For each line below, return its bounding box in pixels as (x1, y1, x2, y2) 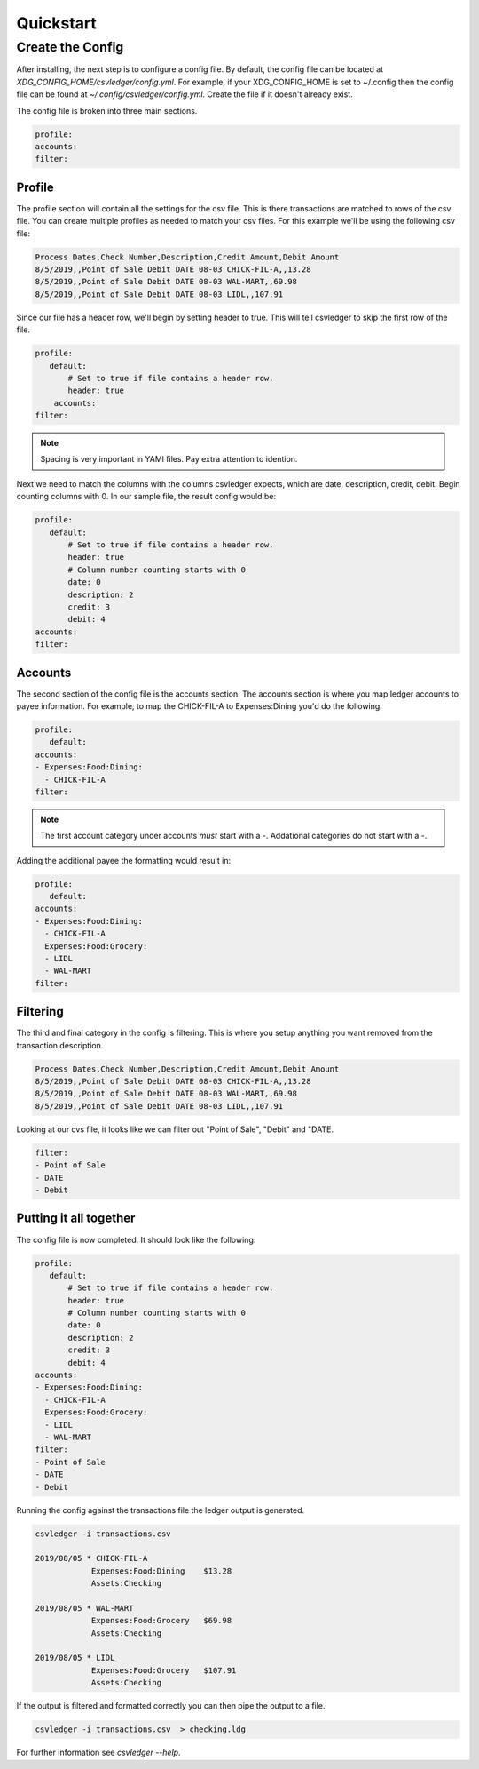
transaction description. (16, 1040, 104, 1050)
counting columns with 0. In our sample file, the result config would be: (16, 491, 277, 502)
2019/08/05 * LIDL (35, 1653, 115, 1663)
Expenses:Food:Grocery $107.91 (90, 1665, 237, 1675)
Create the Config (16, 39, 124, 55)
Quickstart (16, 13, 98, 33)
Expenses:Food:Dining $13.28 (90, 1566, 232, 1576)
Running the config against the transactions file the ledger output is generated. (16, 1504, 305, 1515)
